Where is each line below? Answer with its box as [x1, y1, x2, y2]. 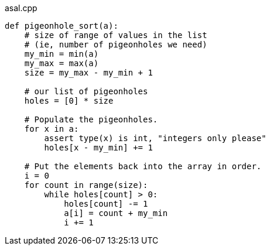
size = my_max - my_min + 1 [24, 68, 153, 77]
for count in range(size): [24, 180, 148, 190]
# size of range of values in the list [24, 30, 207, 40]
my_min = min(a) [24, 49, 99, 59]
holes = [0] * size [24, 96, 114, 105]
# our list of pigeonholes [24, 87, 148, 96]
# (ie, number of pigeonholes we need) [24, 40, 207, 49]
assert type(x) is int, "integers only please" [44, 133, 266, 143]
